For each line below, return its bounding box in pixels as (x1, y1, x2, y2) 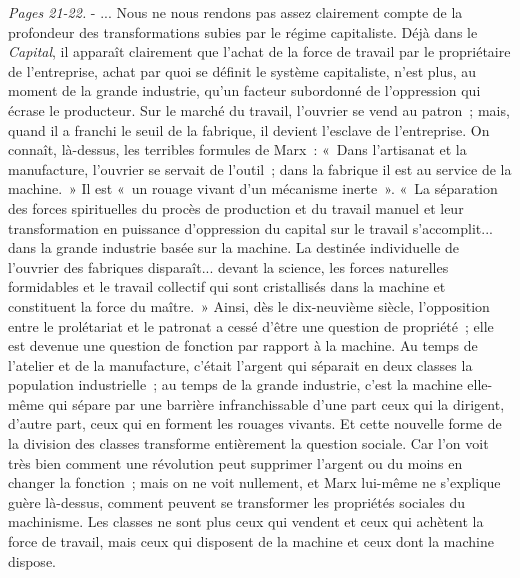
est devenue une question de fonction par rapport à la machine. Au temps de (8, 335, 478, 356)
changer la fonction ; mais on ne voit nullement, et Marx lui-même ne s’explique (8, 472, 501, 493)
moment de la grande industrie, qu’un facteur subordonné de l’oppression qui (8, 80, 481, 101)
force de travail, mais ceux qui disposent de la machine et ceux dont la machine (8, 531, 494, 552)
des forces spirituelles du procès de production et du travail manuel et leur (8, 197, 464, 218)
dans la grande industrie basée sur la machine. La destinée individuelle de (8, 237, 460, 258)
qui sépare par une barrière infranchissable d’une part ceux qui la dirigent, (48, 393, 505, 414)
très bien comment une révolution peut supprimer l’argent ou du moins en (8, 452, 463, 473)
